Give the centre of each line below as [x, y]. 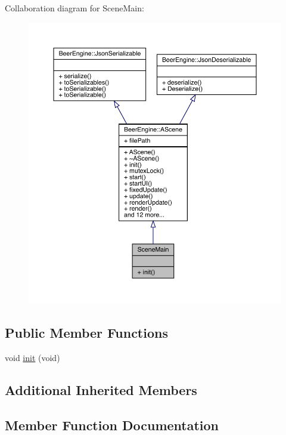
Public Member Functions [86, 333]
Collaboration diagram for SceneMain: [74, 8]
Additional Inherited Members [101, 389]
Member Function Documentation [112, 425]
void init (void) [32, 357]
